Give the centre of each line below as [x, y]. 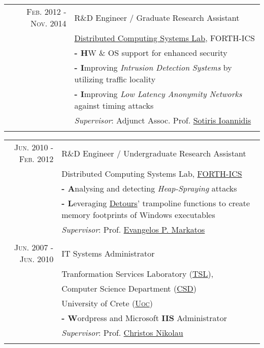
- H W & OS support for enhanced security [151, 53]
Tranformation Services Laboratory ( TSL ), [138, 274]
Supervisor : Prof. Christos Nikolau [122, 333]
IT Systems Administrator [108, 253]
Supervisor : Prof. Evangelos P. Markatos [133, 229]
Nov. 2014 [48, 23]
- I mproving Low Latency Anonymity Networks [158, 94]
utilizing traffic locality [115, 79]
